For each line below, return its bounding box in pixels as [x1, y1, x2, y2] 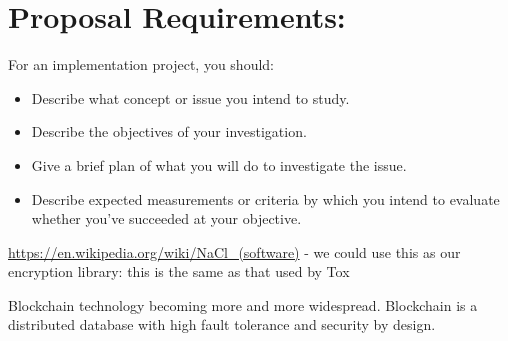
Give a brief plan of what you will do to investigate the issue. [31, 154, 407, 175]
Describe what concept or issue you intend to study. [31, 87, 350, 108]
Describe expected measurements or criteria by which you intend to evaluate [31, 188, 500, 209]
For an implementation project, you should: [8, 54, 274, 75]
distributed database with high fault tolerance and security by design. [8, 314, 436, 335]
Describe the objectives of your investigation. [31, 121, 307, 142]
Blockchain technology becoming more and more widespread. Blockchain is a [8, 294, 478, 315]
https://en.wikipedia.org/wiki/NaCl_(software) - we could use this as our [8, 241, 461, 262]
